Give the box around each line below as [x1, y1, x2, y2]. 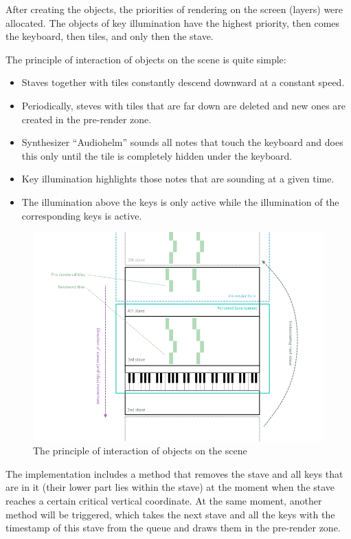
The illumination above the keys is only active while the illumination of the [21, 194, 339, 209]
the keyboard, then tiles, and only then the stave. [5, 29, 214, 43]
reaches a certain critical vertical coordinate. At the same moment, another [5, 494, 322, 508]
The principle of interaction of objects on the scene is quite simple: [5, 52, 286, 66]
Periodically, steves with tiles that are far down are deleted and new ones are [21, 98, 346, 112]
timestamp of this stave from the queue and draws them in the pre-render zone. [5, 520, 341, 535]
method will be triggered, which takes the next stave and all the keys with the [5, 507, 335, 521]
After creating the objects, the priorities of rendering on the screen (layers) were [5, 2, 343, 16]
